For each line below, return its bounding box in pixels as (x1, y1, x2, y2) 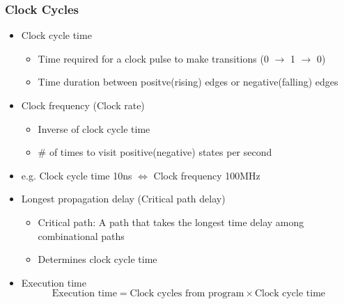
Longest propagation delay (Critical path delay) (21, 191, 226, 206)
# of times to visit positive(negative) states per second (38, 145, 272, 159)
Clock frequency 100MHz (153, 168, 260, 182)
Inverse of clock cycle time (38, 121, 150, 136)
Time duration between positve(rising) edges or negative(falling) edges (38, 74, 338, 89)
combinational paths (38, 228, 125, 243)
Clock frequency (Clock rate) (21, 98, 145, 112)
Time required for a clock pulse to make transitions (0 (38, 51, 269, 65)
